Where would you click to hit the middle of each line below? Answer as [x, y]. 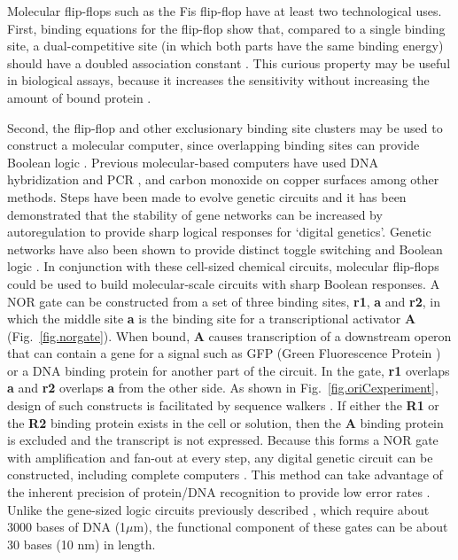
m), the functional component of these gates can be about [291, 527]
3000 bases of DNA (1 [67, 527]
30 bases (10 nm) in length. [82, 544]
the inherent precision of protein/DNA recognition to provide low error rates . [219, 492]
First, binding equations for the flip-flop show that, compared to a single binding [226, 28]
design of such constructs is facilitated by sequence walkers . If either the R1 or [223, 405]
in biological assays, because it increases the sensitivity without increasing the [218, 80]
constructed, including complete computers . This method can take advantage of [225, 474]
